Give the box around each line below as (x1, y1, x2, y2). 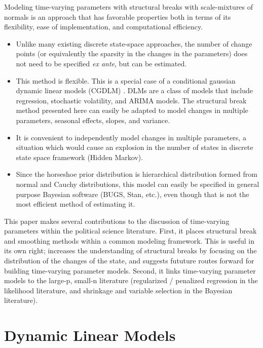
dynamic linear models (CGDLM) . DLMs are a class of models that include (16, 85, 253, 96)
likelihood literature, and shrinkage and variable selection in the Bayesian (4, 285, 233, 295)
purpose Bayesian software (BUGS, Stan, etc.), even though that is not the (16, 188, 249, 199)
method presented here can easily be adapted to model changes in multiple (16, 105, 248, 115)
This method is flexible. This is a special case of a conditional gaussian (16, 75, 236, 86)
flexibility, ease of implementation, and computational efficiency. (4, 21, 203, 32)
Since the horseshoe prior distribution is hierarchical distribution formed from (16, 169, 257, 179)
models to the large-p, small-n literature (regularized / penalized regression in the (4, 275, 258, 286)
